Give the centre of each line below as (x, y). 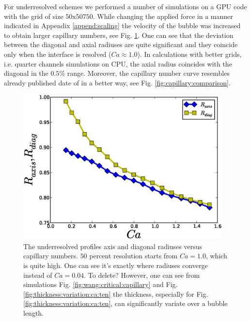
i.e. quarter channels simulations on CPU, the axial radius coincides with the (118, 63)
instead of (38, 275)
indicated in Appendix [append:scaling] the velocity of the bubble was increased (122, 25)
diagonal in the (26, 73)
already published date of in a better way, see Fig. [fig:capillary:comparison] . (117, 82)
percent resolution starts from (133, 256)
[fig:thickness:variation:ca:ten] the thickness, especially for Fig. (116, 294)
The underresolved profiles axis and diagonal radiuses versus (113, 246)
